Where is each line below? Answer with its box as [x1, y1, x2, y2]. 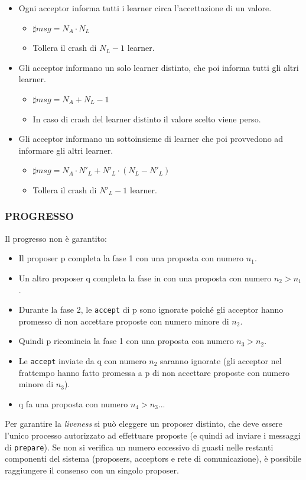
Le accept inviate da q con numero [18, 354, 147, 367]
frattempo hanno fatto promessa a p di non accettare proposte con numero [18, 366, 289, 378]
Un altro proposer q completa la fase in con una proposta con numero [18, 271, 272, 284]
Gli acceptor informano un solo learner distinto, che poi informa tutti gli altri [18, 61, 299, 73]
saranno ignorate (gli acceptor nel [160, 354, 282, 367]
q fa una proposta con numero [18, 397, 128, 410]
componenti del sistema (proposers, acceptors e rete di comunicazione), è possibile [5, 452, 301, 465]
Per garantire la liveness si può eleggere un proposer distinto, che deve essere [5, 417, 283, 430]
